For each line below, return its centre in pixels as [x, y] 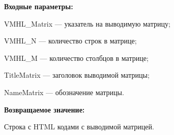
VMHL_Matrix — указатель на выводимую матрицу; [87, 23]
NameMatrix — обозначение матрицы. [64, 92]
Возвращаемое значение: [45, 109]
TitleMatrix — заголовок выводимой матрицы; [77, 75]
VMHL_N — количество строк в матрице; [70, 41]
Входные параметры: [39, 6]
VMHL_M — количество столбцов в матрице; [76, 58]
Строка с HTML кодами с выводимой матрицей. [79, 127]
